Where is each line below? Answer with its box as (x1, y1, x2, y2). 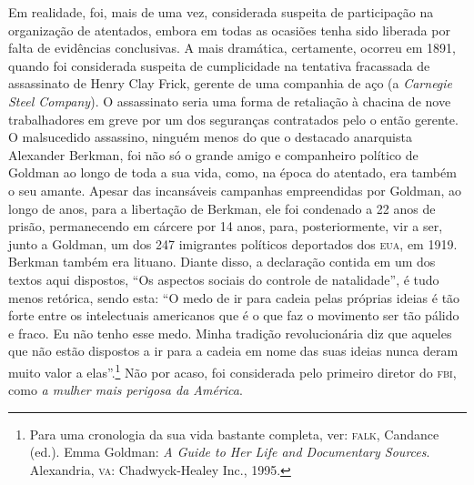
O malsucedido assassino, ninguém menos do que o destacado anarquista (8, 127, 412, 147)
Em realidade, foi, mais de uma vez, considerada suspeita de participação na (8, 3, 434, 21)
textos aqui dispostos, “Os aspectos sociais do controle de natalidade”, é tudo (8, 269, 439, 288)
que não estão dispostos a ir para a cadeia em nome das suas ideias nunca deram (8, 341, 459, 360)
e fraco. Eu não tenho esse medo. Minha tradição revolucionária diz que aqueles (8, 323, 452, 342)
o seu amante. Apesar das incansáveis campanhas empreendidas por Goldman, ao (8, 180, 462, 199)
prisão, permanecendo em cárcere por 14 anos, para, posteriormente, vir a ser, (8, 217, 443, 236)
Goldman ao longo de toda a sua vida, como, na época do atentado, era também (8, 163, 457, 182)
